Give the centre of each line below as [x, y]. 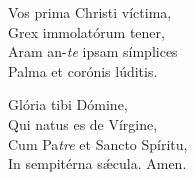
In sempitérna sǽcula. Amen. [97, 163]
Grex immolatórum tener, [86, 31]
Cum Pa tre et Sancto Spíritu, [98, 143]
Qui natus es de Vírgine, [83, 123]
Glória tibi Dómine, [68, 104]
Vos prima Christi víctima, [90, 12]
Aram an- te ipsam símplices [93, 51]
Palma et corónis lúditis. [83, 70]
